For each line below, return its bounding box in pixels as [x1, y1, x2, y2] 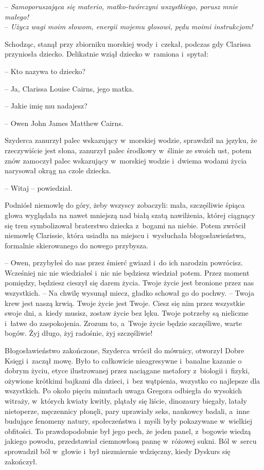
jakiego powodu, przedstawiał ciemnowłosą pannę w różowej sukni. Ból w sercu [5, 436, 257, 446]
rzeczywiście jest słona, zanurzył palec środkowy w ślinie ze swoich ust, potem [5, 144, 252, 155]
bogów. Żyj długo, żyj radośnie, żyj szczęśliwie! [5, 328, 153, 338]
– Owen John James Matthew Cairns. [5, 117, 124, 128]
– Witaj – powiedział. [5, 182, 73, 193]
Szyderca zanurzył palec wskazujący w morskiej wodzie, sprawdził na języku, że [5, 135, 257, 146]
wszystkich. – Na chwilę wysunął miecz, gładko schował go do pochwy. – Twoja [5, 287, 254, 298]
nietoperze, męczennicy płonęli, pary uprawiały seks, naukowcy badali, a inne [5, 405, 250, 416]
